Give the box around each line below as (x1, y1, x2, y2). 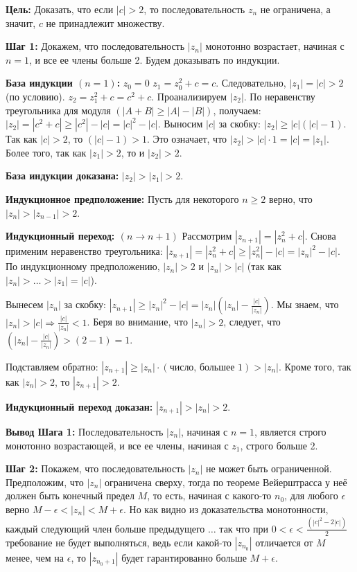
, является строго (254, 424, 326, 438)
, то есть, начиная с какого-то (147, 488, 272, 503)
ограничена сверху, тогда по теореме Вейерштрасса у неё (105, 474, 347, 489)
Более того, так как (6, 145, 87, 159)
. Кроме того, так (278, 359, 351, 373)
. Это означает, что (146, 132, 227, 146)
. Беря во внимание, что (87, 314, 188, 329)
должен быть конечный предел (6, 488, 134, 503)
